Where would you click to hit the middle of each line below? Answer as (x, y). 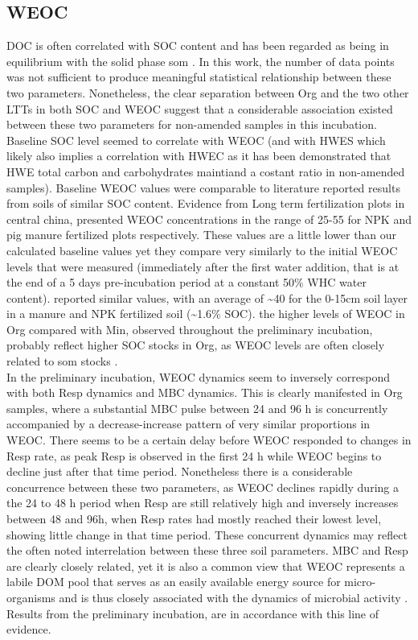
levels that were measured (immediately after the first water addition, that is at (203, 266)
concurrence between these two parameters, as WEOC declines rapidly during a (203, 487)
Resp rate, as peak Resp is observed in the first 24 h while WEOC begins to (194, 455)
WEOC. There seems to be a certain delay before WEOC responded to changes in (209, 440)
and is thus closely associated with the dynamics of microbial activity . (234, 597)
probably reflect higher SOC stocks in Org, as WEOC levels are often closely (196, 345)
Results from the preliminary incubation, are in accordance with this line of (193, 613)
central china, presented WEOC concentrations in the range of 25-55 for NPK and (209, 219)
